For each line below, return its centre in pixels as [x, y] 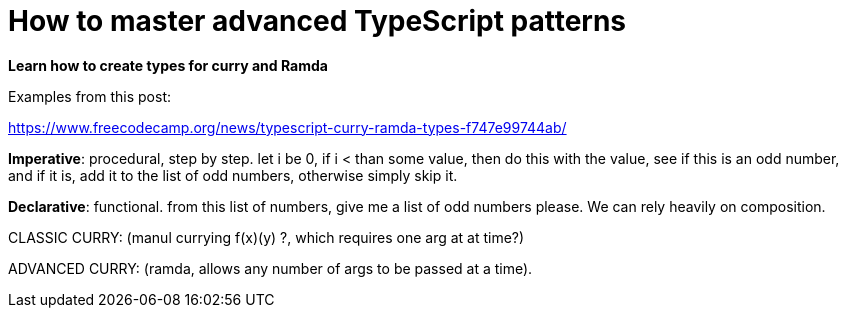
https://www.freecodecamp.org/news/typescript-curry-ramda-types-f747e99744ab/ [287, 127]
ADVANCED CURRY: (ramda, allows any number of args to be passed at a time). [270, 268]
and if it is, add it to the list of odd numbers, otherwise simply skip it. [233, 175]
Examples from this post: [89, 96]
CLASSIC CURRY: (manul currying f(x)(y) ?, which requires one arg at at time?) [266, 237]
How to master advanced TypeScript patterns [317, 21]
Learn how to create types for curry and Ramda [168, 65]
